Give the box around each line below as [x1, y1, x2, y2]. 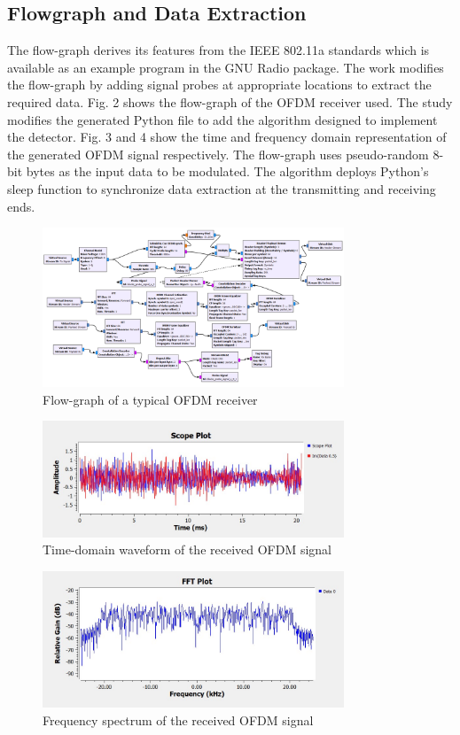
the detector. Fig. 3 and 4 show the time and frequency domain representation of [7, 128, 447, 146]
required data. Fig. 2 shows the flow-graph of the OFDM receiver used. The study [7, 92, 453, 111]
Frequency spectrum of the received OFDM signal [43, 710, 314, 729]
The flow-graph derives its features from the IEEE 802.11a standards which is [7, 41, 430, 59]
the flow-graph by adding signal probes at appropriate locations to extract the [7, 75, 432, 94]
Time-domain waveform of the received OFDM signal [43, 540, 332, 559]
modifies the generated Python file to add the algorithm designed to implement [7, 110, 438, 128]
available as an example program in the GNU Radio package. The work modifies [7, 58, 444, 76]
